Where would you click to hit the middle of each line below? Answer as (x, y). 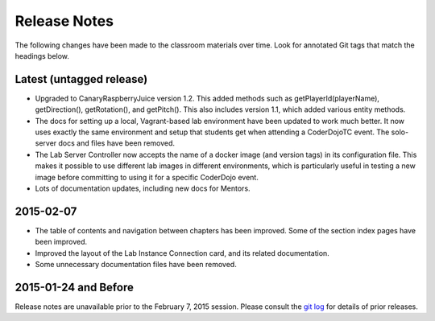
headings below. (42, 56)
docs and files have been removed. (117, 143)
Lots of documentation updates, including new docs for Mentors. (143, 188)
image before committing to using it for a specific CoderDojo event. (147, 177)
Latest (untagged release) (81, 79)
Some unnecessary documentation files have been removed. (136, 265)
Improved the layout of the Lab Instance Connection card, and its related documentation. (182, 253)
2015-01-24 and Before (75, 287)
